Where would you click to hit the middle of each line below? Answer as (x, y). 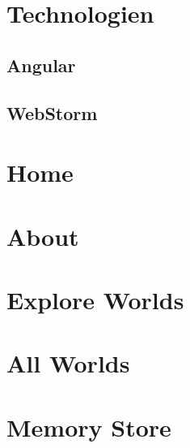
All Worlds (68, 363)
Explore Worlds (95, 299)
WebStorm (52, 112)
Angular (41, 65)
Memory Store (89, 426)
